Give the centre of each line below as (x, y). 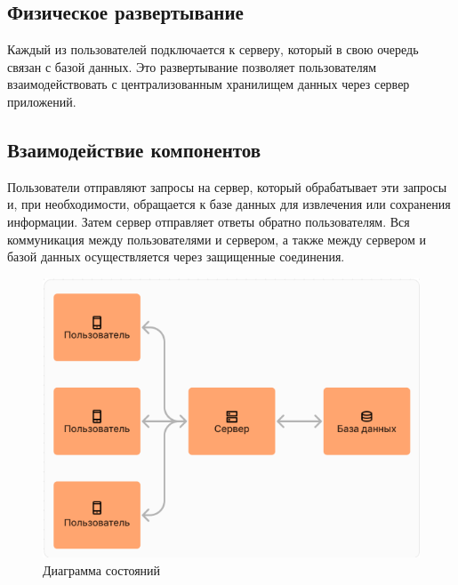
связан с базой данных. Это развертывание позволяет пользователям (192, 66)
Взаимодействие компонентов (134, 149)
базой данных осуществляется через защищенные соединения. (176, 256)
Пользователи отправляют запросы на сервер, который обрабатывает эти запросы (227, 186)
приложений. (42, 101)
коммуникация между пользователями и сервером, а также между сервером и (217, 239)
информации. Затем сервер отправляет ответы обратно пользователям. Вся (209, 221)
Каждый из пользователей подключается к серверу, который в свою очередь (213, 49)
